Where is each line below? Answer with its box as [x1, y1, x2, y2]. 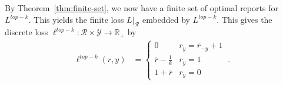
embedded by [142, 13, 190, 25]
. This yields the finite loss [28, 13, 124, 25]
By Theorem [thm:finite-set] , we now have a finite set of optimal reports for [5, 2, 278, 13]
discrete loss [5, 26, 48, 38]
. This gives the [217, 13, 272, 25]
